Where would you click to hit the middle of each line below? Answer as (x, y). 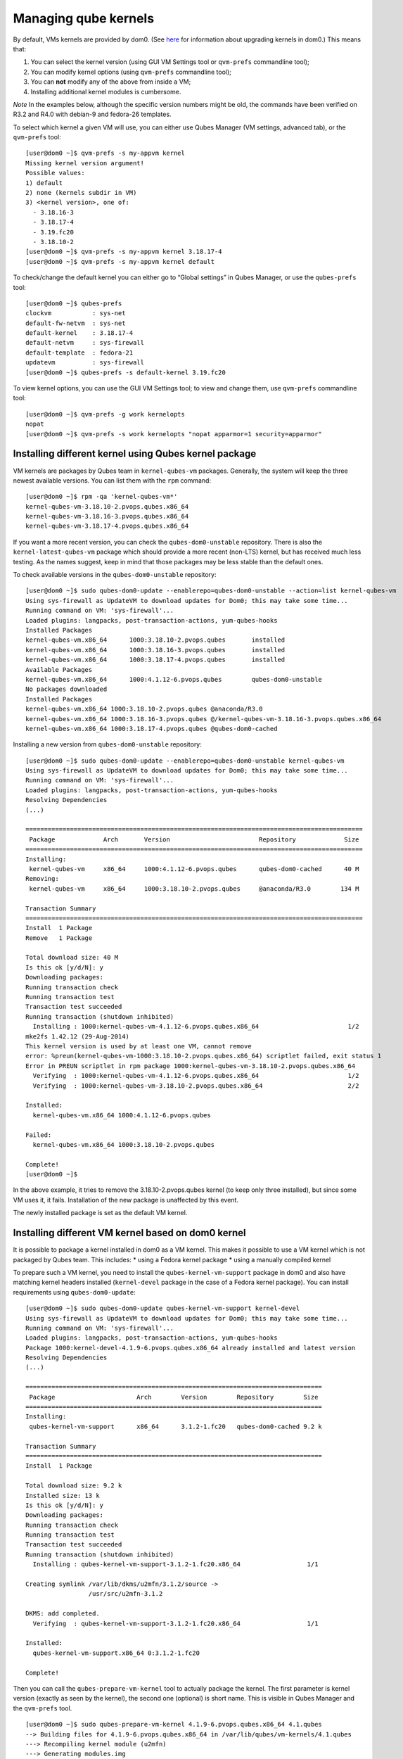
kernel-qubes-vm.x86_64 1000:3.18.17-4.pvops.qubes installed (155, 660)
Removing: (42, 879)
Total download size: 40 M (72, 958)
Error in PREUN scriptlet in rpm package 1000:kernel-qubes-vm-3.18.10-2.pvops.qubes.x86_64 (191, 1066)
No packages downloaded (66, 689)
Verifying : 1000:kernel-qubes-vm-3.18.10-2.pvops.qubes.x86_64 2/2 (196, 1086)
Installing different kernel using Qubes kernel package (135, 454)
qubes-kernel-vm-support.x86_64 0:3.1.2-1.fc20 (116, 1653)
